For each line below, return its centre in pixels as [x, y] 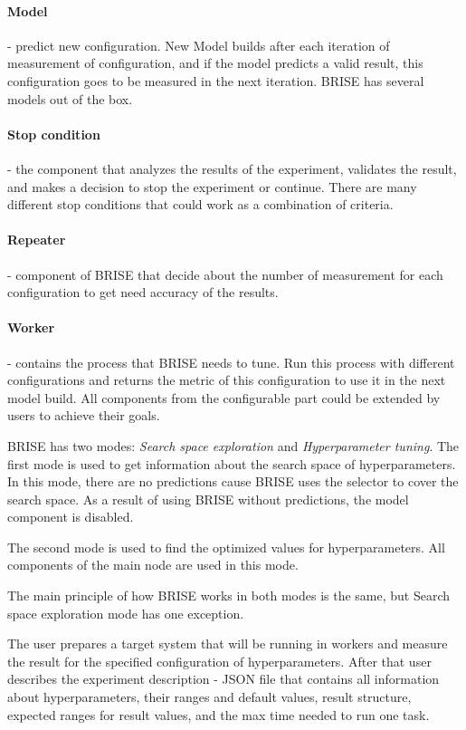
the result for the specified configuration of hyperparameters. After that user [219, 661]
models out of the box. [70, 98]
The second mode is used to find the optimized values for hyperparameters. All [226, 547]
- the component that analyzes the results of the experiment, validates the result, [232, 168]
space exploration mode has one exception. [126, 613]
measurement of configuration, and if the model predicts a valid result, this [215, 63]
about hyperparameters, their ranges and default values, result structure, [209, 697]
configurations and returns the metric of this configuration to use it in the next [227, 380]
